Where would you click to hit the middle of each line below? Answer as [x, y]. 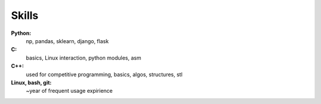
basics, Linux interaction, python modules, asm [84, 58]
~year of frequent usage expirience [69, 91]
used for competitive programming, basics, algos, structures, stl [104, 74]
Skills [25, 15]
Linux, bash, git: [31, 82]
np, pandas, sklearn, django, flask [67, 41]
